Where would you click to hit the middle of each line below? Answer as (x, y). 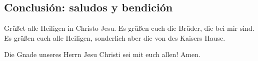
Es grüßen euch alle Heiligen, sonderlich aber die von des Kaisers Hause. (115, 37)
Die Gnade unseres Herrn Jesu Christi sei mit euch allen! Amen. (102, 54)
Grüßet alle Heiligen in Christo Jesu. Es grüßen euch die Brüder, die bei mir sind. (129, 28)
